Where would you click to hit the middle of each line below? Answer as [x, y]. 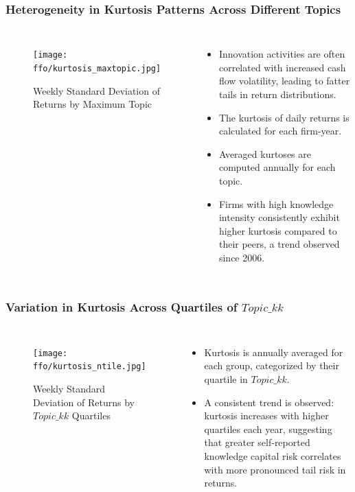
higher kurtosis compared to [278, 230]
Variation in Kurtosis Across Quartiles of [122, 307]
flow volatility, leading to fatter [284, 81]
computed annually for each [277, 167]
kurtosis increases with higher [266, 415]
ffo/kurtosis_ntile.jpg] [90, 367]
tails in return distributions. [277, 94]
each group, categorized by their [272, 365]
